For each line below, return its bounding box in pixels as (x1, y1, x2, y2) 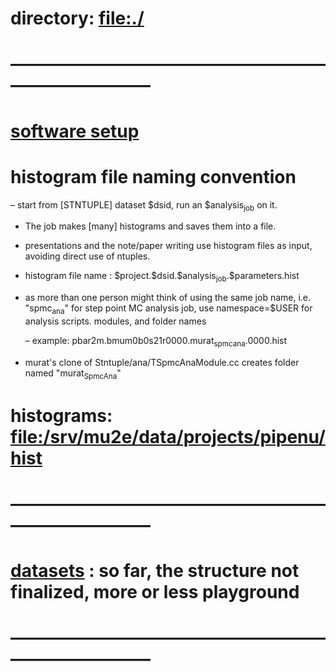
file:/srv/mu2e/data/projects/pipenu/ (10, 425, 326, 448)
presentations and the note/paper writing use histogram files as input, (24, 240, 313, 252)
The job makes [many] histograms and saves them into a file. (24, 220, 277, 232)
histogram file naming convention (10, 165, 297, 188)
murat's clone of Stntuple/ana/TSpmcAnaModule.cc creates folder (24, 356, 300, 368)
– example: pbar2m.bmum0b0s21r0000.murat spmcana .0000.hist (24, 334, 288, 349)
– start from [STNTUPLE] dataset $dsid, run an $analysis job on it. (10, 198, 278, 213)
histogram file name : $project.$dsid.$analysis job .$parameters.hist (24, 270, 300, 284)
